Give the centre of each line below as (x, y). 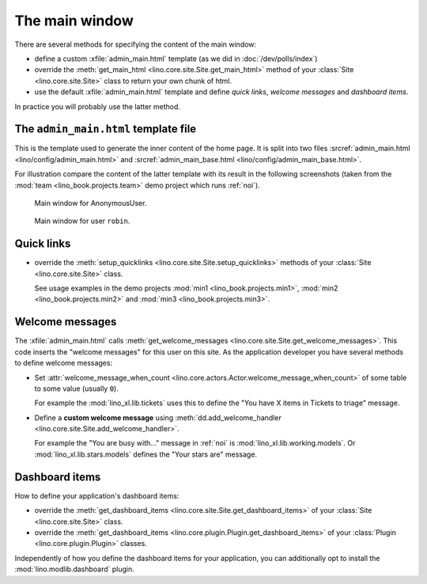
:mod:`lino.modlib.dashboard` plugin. (74, 569)
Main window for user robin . (82, 221)
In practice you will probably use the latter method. (98, 106)
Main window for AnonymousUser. (91, 203)
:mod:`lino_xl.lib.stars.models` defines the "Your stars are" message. (145, 454)
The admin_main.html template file (106, 129)
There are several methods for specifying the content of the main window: (136, 44)
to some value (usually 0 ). (76, 389)
